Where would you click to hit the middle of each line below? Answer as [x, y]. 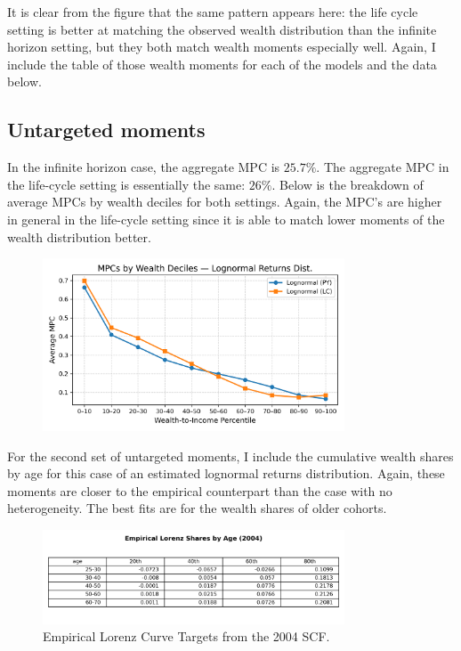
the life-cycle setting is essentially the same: [126, 184]
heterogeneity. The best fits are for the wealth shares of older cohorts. [197, 508]
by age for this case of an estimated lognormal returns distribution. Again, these [226, 473]
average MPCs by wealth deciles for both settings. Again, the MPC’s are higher [225, 202]
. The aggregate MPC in [383, 167]
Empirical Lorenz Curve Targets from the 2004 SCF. [186, 636]
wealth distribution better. [79, 236]
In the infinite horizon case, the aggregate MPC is [144, 167]
